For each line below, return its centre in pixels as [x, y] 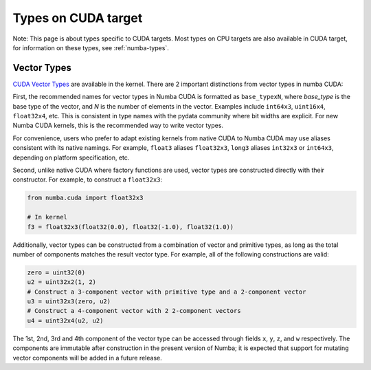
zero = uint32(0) [56, 272]
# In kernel [47, 217]
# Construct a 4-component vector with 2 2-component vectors [134, 311]
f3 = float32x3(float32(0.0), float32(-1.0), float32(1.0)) [131, 227]
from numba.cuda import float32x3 [85, 198]
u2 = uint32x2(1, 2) [61, 282]
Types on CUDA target [78, 18]
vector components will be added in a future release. [88, 358]
